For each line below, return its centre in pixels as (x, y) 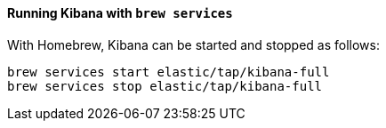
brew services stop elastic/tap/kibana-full (165, 86)
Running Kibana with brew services (120, 13)
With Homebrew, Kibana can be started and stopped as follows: (194, 44)
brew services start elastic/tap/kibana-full (169, 72)
